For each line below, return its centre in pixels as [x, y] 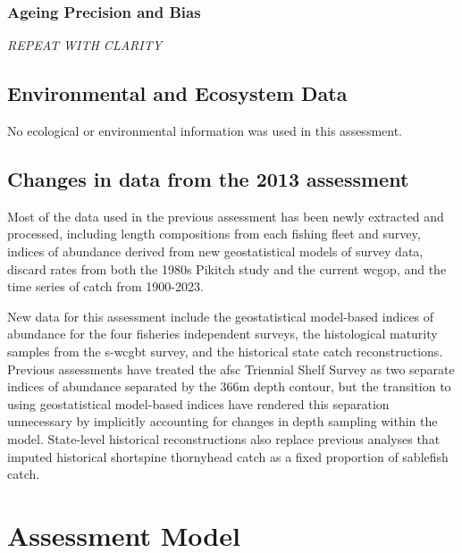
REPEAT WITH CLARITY [85, 45]
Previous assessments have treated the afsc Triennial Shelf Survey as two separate [231, 369]
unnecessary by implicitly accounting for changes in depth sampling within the [223, 421]
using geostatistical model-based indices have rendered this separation [198, 403]
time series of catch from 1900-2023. [105, 286]
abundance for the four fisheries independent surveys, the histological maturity [223, 334]
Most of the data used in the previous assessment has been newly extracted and [226, 216]
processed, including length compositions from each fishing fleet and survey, [214, 234]
